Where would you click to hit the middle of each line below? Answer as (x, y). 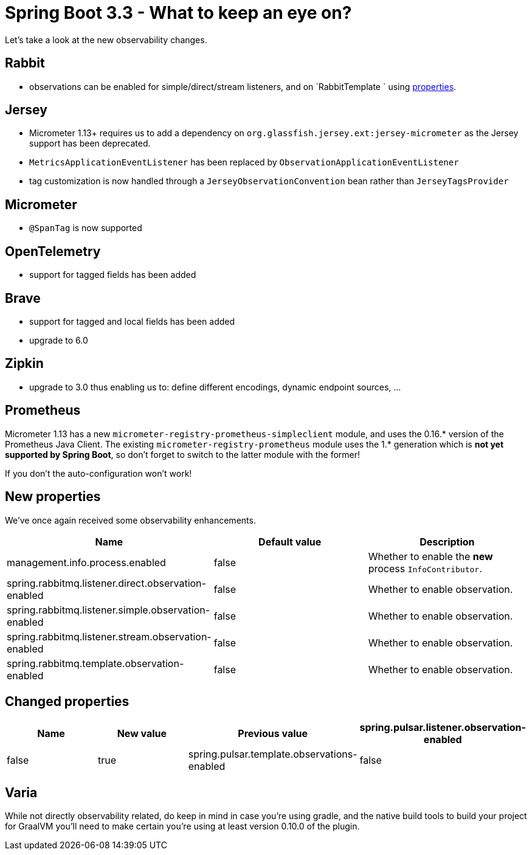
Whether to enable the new (430, 556)
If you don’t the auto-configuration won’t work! (98, 473)
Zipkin (24, 364)
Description (447, 542)
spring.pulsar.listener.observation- (443, 728)
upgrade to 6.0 (59, 340)
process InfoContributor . (425, 568)
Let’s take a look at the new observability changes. (106, 40)
